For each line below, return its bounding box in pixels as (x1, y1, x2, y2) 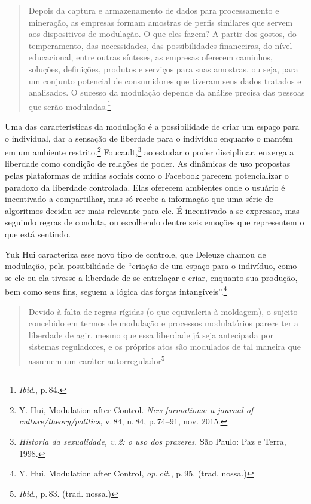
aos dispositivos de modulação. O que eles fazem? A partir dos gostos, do (28, 28, 297, 40)
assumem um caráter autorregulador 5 (28, 353, 165, 366)
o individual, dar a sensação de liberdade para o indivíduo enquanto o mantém (5, 132, 293, 144)
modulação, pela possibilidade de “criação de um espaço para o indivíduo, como (5, 259, 297, 272)
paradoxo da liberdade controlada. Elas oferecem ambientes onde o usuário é (5, 181, 285, 193)
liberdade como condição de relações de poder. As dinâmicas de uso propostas (5, 157, 291, 170)
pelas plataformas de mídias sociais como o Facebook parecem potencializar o (5, 169, 289, 182)
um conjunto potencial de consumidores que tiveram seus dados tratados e (28, 74, 301, 87)
